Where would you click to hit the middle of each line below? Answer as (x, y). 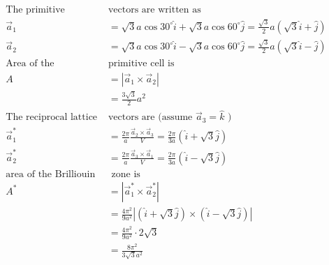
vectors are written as (154, 10)
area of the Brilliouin (51, 174)
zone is (126, 174)
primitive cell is (141, 63)
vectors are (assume (150, 118)
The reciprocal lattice (52, 118)
